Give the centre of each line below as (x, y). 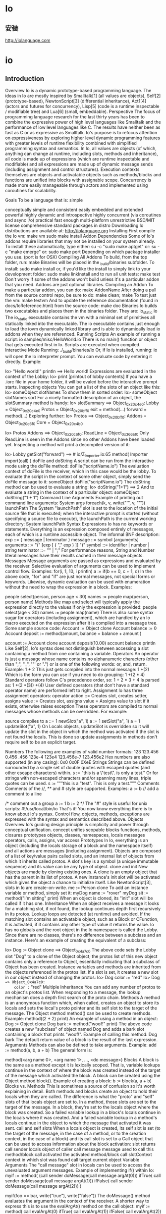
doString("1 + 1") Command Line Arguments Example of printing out (74, 497)
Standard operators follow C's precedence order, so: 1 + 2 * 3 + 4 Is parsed (83, 680)
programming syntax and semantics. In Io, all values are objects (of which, (81, 148)
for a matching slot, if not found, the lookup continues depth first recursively (83, 908)
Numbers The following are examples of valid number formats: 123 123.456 (82, 751)
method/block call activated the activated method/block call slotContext (79, 1154)
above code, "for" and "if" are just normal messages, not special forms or (80, 576)
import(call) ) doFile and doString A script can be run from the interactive (80, 461)
